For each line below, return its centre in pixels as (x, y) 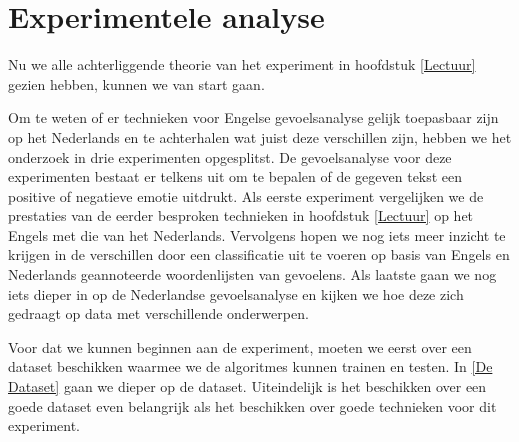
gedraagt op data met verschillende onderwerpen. (158, 313)
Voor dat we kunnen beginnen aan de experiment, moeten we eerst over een (240, 346)
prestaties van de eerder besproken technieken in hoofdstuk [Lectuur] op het (241, 215)
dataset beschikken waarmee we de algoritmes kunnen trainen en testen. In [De (250, 366)
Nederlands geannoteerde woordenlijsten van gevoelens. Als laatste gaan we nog (252, 274)
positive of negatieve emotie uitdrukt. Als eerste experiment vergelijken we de (246, 195)
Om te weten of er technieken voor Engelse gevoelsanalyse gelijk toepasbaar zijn (253, 117)
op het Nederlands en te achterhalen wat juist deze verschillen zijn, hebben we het (260, 136)
